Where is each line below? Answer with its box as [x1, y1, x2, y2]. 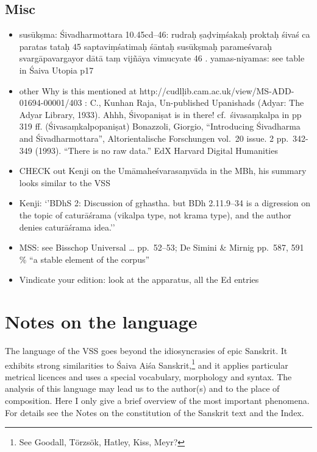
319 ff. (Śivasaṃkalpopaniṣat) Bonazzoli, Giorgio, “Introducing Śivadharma [19, 120, 301, 133]
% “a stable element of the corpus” [19, 252, 150, 265]
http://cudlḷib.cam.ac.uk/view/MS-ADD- [139, 84, 294, 97]
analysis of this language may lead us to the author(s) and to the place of [5, 382, 280, 395]
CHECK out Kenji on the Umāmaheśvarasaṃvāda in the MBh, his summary [19, 164, 307, 177]
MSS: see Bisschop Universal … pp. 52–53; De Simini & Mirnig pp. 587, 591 [19, 241, 304, 254]
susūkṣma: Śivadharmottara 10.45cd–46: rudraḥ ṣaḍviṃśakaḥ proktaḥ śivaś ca [19, 28, 310, 41]
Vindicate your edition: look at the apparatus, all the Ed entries [19, 273, 259, 286]
